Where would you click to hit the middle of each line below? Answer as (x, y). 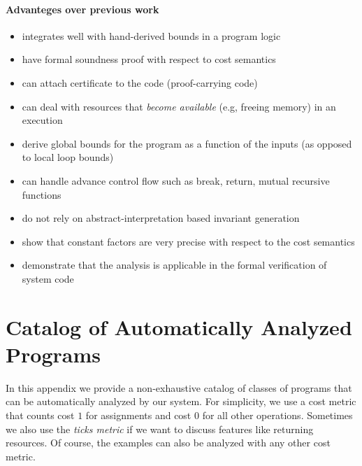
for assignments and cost (138, 415)
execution (42, 120)
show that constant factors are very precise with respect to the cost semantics (188, 241)
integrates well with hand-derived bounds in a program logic (151, 35)
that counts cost (40, 415)
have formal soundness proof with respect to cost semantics (149, 59)
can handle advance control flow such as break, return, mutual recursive (176, 180)
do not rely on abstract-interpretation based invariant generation (161, 218)
